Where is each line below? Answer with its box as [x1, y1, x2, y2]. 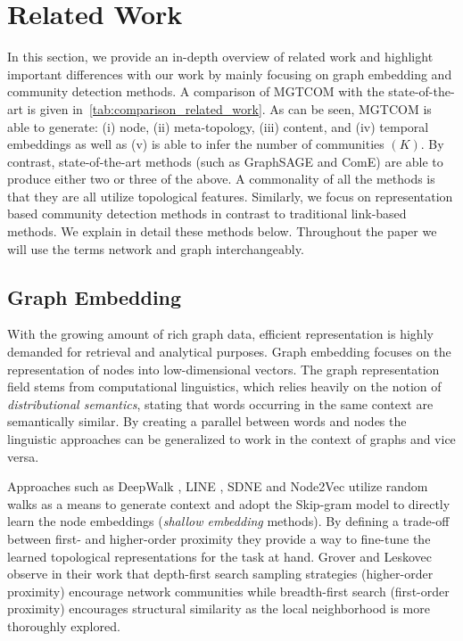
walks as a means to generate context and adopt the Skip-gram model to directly [7, 494, 451, 513]
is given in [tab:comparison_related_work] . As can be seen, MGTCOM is [27, 99, 432, 118]
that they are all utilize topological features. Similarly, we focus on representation [7, 186, 453, 205]
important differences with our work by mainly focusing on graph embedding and [7, 64, 452, 83]
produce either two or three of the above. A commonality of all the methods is [7, 169, 435, 188]
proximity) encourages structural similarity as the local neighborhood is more [7, 599, 430, 618]
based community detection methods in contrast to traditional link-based [7, 204, 407, 223]
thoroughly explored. [7, 616, 120, 635]
